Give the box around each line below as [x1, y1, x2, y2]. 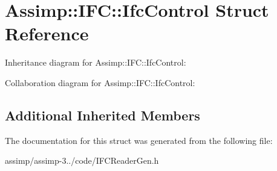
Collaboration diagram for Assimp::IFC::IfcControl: [5, 76, 195, 89]
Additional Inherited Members [5, 105, 200, 124]
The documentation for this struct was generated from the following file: [5, 134, 273, 146]
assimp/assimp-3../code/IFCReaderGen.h [5, 154, 159, 167]
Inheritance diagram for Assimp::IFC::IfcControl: [5, 56, 186, 69]
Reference [5, 21, 89, 46]
